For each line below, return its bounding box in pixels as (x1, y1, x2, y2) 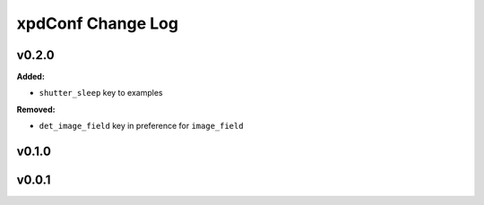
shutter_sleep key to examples (39, 88, 163, 98)
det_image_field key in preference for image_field (39, 121, 244, 132)
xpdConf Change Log (16, 13, 179, 33)
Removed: (16, 104, 56, 115)
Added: (16, 72, 45, 82)
